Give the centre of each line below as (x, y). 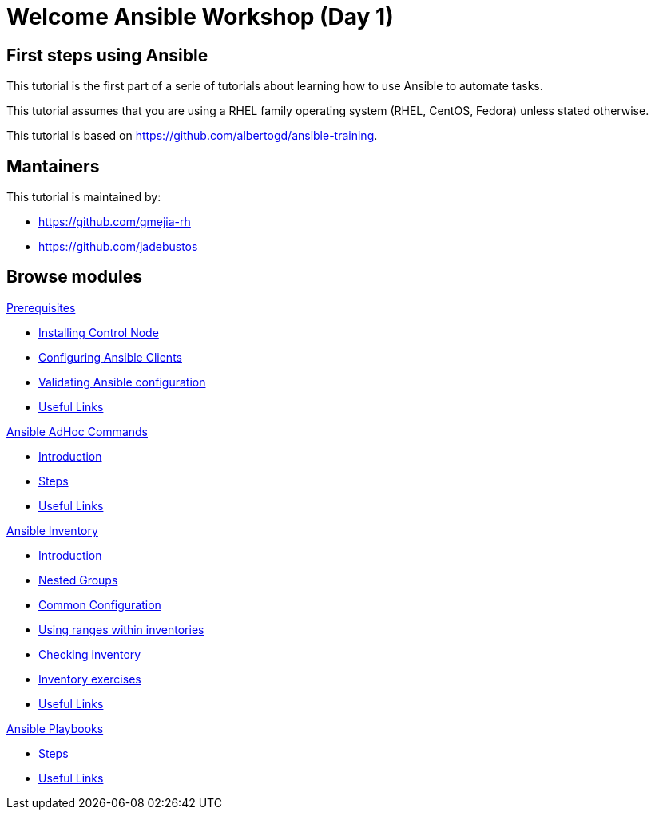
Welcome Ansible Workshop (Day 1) (200, 17)
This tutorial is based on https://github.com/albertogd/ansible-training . (192, 136)
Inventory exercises (90, 679)
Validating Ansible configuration (122, 382)
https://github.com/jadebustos (118, 247)
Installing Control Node (99, 332)
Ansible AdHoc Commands (77, 431)
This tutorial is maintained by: (84, 197)
